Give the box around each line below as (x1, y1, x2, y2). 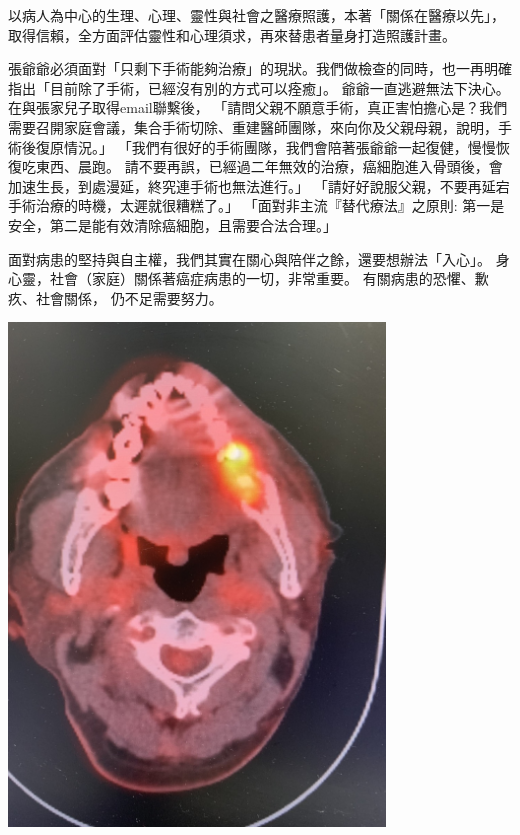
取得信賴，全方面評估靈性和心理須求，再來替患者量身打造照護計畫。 (8, 24, 456, 45)
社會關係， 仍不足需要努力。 (35, 287, 223, 308)
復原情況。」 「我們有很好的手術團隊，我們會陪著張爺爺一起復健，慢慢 (35, 136, 496, 157)
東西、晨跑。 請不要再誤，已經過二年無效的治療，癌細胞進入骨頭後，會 (35, 156, 503, 177)
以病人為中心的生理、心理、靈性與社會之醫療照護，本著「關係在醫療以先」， (8, 5, 505, 25)
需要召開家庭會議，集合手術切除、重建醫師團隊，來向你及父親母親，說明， (8, 116, 498, 137)
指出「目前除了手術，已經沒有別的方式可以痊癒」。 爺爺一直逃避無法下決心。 (8, 77, 510, 98)
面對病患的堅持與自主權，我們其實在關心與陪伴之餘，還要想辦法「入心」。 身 (8, 248, 510, 269)
